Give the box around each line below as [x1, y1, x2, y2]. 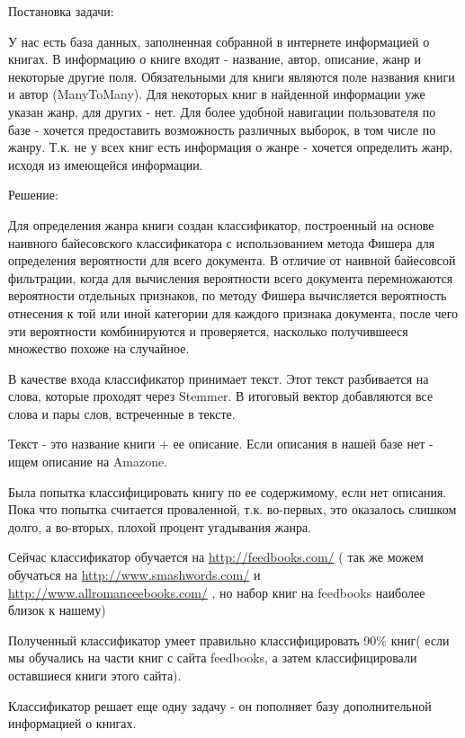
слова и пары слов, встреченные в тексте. [8, 404, 236, 422]
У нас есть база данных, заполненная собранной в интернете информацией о [8, 31, 430, 50]
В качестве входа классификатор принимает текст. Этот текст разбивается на [8, 369, 429, 387]
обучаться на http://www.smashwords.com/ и [8, 565, 261, 584]
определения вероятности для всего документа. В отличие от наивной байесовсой [8, 251, 456, 270]
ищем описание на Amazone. [8, 452, 168, 471]
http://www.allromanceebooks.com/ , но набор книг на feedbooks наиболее [8, 582, 425, 601]
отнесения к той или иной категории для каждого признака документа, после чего [8, 303, 459, 322]
